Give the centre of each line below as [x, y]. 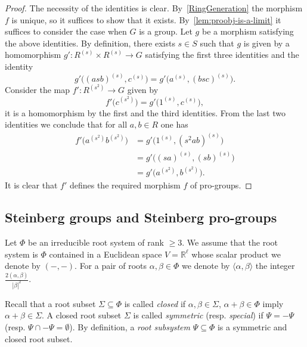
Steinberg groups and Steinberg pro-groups [141, 217]
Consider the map [38, 90]
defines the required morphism [125, 185]
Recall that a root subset [50, 303]
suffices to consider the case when [66, 31]
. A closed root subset [82, 315]
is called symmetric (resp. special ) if [198, 315]
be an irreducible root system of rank [96, 242]
